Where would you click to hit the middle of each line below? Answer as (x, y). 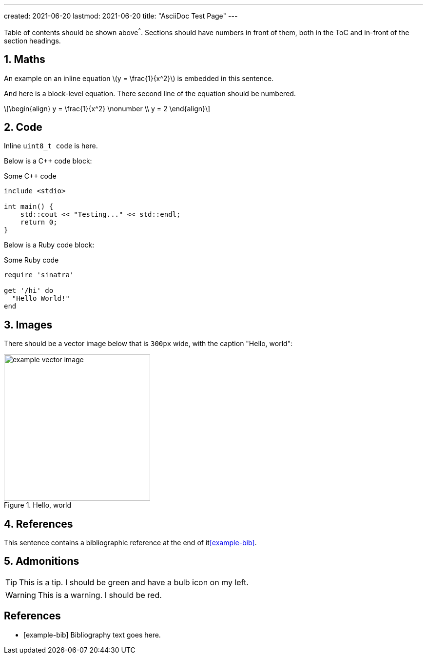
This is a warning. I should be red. (100, 595)
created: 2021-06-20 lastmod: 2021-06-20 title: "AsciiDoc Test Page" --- (121, 16)
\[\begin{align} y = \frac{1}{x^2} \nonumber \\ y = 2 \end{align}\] (107, 108)
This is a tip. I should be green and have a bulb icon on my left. (134, 582)
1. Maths (25, 60)
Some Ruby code (31, 260)
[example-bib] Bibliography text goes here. (92, 635)
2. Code (23, 127)
